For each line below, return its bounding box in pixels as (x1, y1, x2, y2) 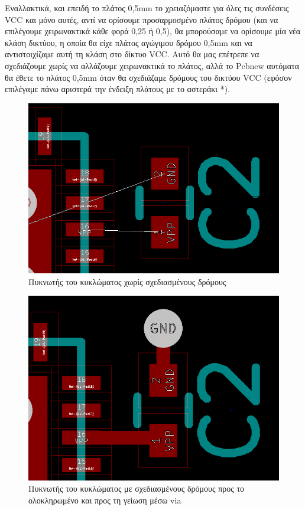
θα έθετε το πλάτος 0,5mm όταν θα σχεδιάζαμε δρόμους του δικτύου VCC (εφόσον (5, 71, 292, 83)
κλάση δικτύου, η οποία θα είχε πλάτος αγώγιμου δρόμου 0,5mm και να (5, 36, 252, 48)
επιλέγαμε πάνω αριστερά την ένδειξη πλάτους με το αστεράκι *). (5, 83, 231, 95)
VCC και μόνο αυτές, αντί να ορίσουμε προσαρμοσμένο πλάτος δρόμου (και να (5, 13, 278, 25)
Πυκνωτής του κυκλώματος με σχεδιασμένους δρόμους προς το (28, 482, 245, 495)
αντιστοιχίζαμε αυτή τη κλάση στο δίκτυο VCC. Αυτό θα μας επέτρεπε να (5, 48, 259, 60)
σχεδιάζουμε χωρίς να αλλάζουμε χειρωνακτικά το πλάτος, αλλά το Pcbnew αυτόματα (5, 59, 300, 71)
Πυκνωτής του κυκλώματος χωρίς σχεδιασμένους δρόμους (28, 275, 226, 287)
